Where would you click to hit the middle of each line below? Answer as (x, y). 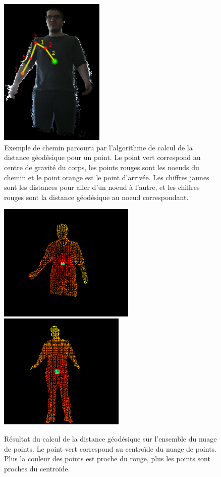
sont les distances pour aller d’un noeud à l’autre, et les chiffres (102, 187)
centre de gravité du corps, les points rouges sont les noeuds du (102, 167)
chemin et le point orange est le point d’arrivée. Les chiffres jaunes (107, 177)
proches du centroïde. (37, 468)
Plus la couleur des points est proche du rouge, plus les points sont (107, 459)
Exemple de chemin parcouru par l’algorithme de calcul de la (98, 147)
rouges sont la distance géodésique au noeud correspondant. (96, 197)
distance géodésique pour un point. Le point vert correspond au (102, 157)
